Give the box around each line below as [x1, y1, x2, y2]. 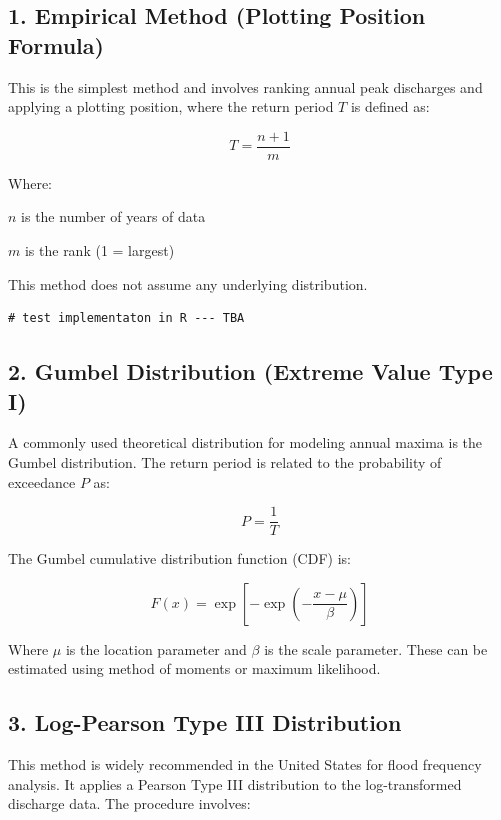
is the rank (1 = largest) [24, 240, 175, 261]
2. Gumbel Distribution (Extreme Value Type [8, 356, 493, 387]
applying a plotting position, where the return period [8, 96, 334, 117]
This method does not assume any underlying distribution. [8, 273, 368, 294]
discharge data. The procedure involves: [8, 793, 251, 814]
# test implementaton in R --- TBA [8, 311, 245, 326]
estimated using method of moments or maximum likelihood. [8, 658, 381, 679]
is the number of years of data [21, 206, 206, 227]
